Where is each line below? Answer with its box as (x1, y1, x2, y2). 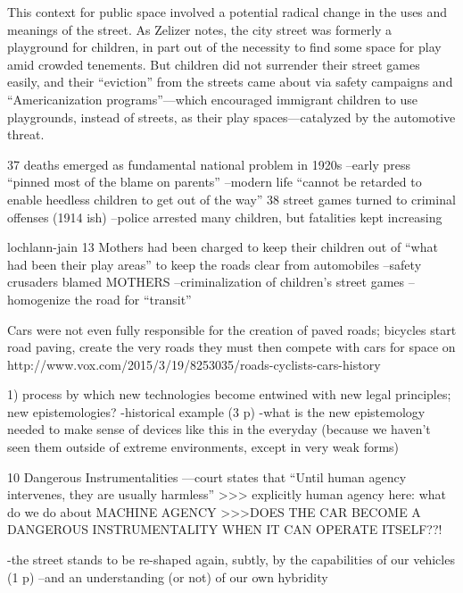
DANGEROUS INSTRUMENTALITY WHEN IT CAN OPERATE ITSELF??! (7, 520, 442, 539)
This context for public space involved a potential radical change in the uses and (7, 3, 448, 21)
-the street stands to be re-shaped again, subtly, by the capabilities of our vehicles (7, 550, 455, 569)
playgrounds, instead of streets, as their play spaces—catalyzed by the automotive (7, 107, 456, 126)
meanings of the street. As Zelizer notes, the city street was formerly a (7, 20, 393, 38)
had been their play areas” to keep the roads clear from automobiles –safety (7, 255, 422, 273)
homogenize (7, 289, 70, 308)
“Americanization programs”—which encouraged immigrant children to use (7, 89, 418, 108)
